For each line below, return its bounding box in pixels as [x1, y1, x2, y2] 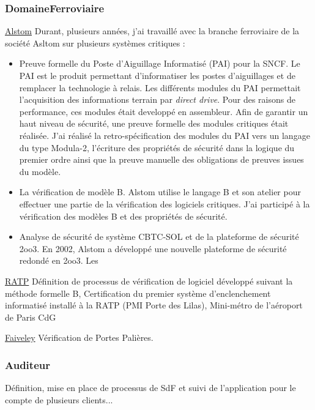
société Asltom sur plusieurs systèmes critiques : [5, 36, 185, 49]
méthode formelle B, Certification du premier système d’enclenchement [5, 286, 271, 299]
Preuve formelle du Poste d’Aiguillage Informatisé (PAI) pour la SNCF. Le [19, 57, 300, 70]
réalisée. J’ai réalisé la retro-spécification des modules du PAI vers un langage [19, 129, 310, 141]
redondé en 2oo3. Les [19, 254, 98, 267]
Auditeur [5, 357, 50, 372]
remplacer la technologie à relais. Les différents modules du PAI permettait [19, 81, 301, 94]
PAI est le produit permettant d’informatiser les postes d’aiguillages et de [19, 69, 295, 81]
